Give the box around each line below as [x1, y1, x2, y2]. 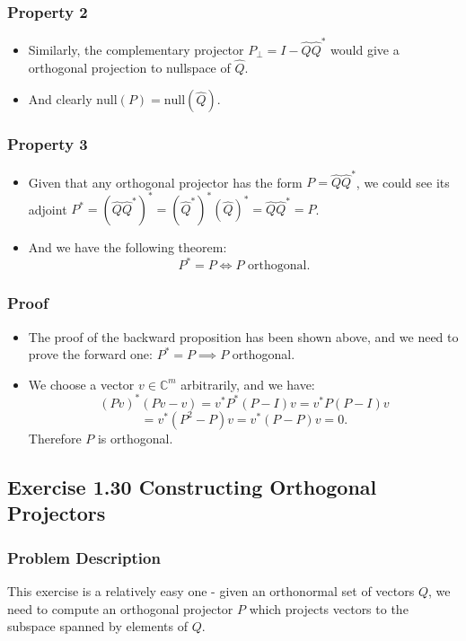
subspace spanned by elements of [7, 617, 188, 636]
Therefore [28, 428, 82, 447]
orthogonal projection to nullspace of [28, 57, 231, 76]
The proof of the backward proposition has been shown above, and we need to [28, 327, 459, 346]
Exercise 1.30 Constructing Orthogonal [7, 472, 377, 500]
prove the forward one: [28, 345, 153, 364]
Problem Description [7, 546, 161, 568]
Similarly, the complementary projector [28, 40, 244, 58]
